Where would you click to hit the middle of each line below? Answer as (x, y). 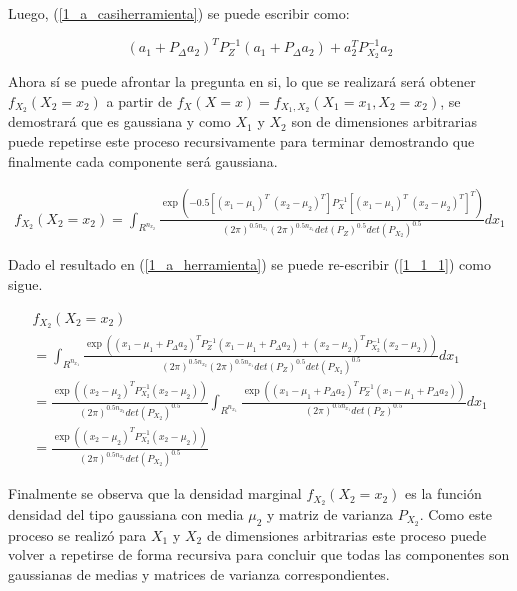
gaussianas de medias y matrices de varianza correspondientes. (199, 574)
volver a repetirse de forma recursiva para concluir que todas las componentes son (259, 554)
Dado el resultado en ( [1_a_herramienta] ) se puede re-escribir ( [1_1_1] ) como (249, 264)
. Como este (456, 514)
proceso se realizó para (77, 534)
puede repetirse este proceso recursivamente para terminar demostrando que (241, 141)
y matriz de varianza (330, 514)
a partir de (139, 100)
